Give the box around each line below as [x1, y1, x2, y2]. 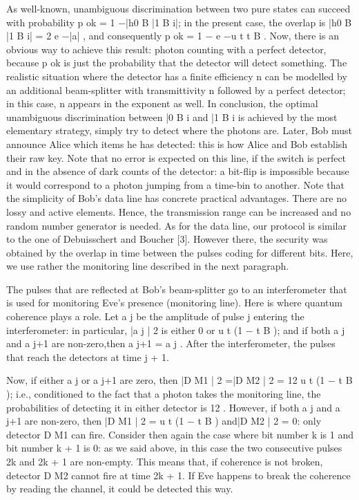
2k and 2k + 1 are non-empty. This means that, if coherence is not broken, [6, 454, 323, 468]
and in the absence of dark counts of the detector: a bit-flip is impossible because [6, 164, 349, 178]
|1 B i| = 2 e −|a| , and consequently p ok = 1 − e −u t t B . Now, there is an [6, 28, 339, 43]
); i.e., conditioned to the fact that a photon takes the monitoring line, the [6, 387, 321, 401]
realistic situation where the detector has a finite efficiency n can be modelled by [6, 68, 347, 83]
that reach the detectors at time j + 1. [6, 349, 169, 364]
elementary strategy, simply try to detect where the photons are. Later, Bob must [6, 123, 353, 138]
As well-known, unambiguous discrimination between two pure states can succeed [6, 1, 351, 15]
